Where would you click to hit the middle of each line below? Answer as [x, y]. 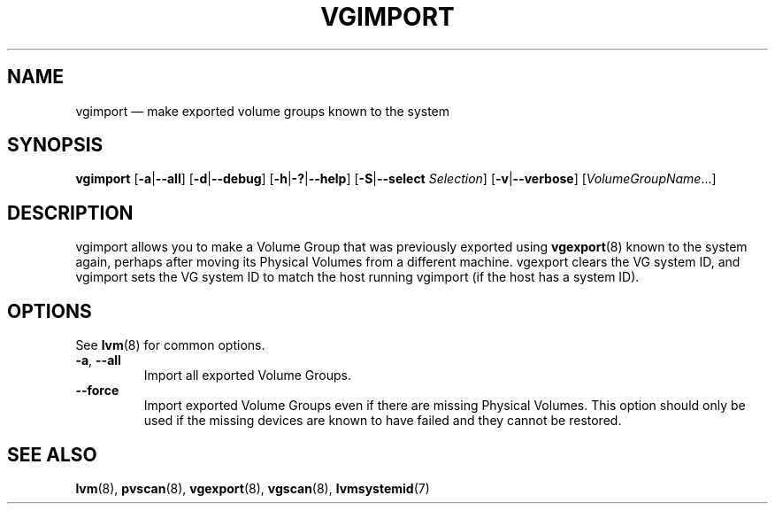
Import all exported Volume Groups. [247, 376]
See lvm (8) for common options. [170, 345]
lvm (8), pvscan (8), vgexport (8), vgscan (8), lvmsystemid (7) [253, 488]
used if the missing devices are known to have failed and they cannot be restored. [383, 421]
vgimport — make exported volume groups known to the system [263, 111]
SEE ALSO [52, 454]
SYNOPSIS [55, 145]
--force [97, 391]
